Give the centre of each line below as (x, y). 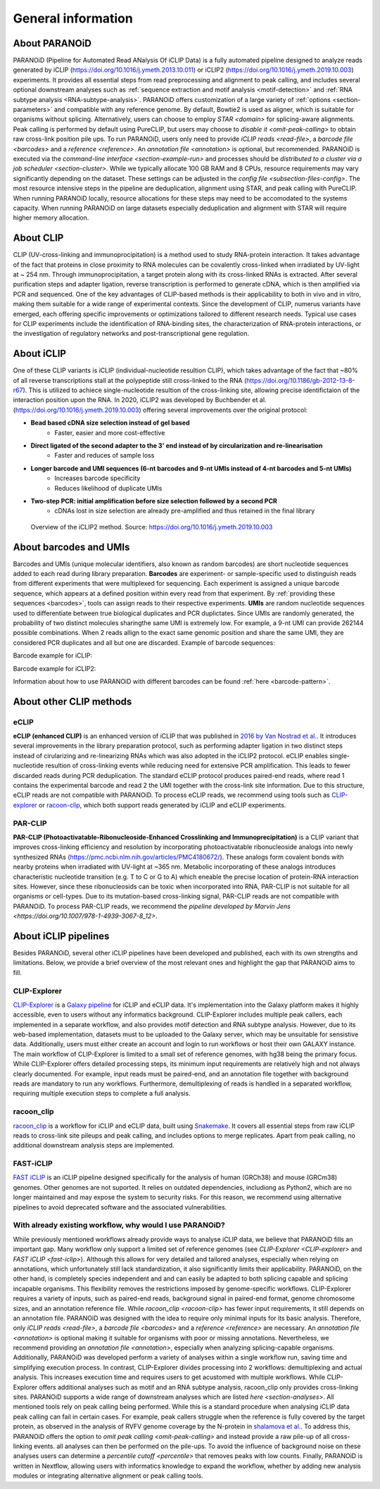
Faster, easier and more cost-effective (110, 432)
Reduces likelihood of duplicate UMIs (108, 488)
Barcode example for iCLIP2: (55, 668)
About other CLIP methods (72, 702)
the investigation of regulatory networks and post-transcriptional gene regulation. (131, 334)
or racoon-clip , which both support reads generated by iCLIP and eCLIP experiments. (163, 805)
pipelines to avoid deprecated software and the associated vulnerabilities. (120, 1207)
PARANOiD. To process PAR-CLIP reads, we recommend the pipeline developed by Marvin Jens (152, 906)
